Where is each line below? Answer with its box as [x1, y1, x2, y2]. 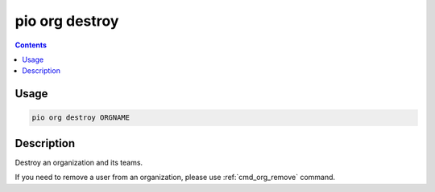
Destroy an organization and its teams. [14, 157, 143, 167]
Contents [14, 40, 48, 50]
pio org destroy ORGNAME [31, 113, 130, 122]
